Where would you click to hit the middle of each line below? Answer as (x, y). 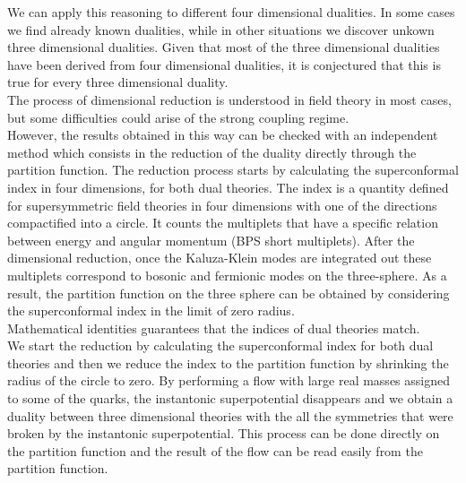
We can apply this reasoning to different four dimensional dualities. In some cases (231, 12)
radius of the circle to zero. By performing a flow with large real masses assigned (229, 380)
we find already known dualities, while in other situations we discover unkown (221, 29)
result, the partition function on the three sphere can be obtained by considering (229, 293)
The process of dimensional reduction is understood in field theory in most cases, (229, 99)
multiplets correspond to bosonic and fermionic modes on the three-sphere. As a (227, 275)
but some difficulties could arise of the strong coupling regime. (178, 117)
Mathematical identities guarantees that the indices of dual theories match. (214, 328)
